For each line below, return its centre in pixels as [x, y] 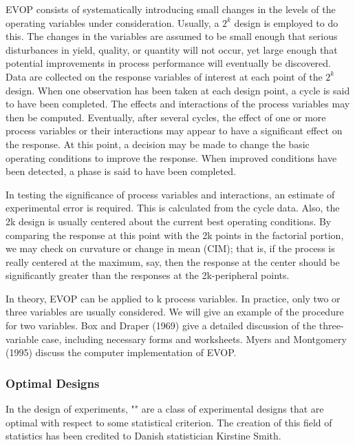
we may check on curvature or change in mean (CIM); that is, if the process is [170, 248]
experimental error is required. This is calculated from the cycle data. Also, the [173, 208]
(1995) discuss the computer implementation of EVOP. [121, 352]
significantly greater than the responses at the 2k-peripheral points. [148, 275]
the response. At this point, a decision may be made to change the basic [158, 144]
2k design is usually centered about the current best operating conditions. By [169, 221]
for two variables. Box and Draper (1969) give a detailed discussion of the [161, 325]
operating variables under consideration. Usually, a [112, 22]
